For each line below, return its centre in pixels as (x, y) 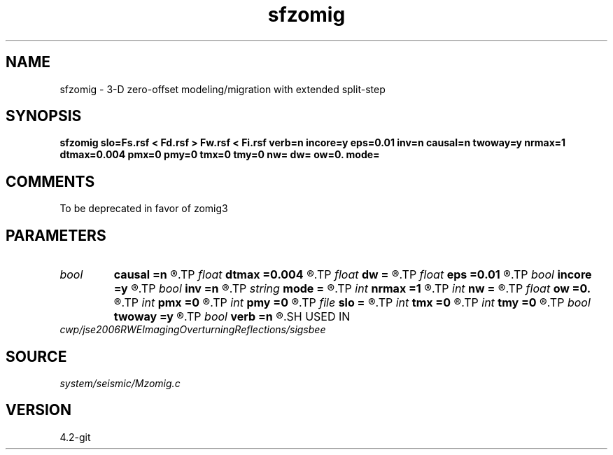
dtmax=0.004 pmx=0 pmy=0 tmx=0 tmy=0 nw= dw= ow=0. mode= (220, 155)
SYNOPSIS (44, 116)
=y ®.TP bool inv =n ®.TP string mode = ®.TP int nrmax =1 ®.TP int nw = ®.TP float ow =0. (352, 289)
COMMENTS (50, 181)
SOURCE (36, 356)
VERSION (39, 410)
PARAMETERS (56, 235)
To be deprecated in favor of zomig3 (144, 209)
